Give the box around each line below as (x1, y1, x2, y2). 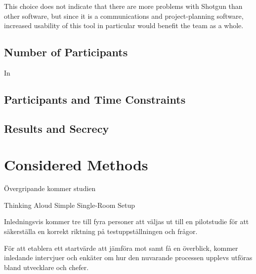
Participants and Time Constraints (4, 91, 186, 107)
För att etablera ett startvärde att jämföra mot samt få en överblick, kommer (4, 242, 238, 253)
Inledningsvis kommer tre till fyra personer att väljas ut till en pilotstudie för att (4, 216, 249, 227)
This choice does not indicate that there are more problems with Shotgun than (4, 1, 243, 11)
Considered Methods (4, 155, 148, 175)
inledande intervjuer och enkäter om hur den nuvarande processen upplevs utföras (4, 252, 253, 263)
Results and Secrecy (4, 120, 109, 136)
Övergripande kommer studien (4, 183, 96, 194)
